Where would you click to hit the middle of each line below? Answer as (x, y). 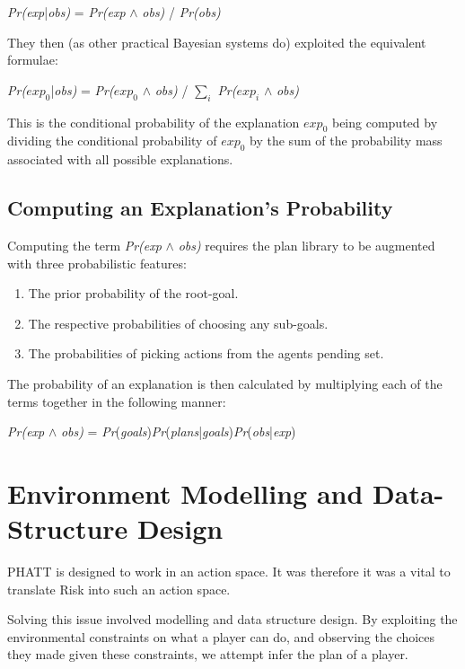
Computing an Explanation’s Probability (200, 208)
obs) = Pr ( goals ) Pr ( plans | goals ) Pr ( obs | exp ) (178, 431)
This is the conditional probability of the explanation (154, 122)
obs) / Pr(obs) (181, 12)
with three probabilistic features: (97, 263)
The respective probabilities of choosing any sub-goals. (178, 323)
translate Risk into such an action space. (119, 589)
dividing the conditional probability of (112, 141)
